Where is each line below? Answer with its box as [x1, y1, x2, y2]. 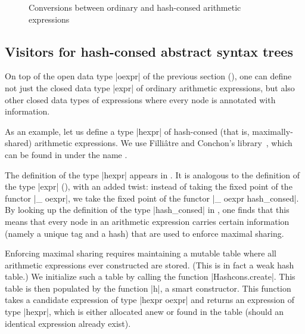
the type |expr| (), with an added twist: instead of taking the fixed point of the [5, 180, 292, 193]
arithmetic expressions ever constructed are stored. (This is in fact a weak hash [5, 258, 294, 271]
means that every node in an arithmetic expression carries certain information [5, 215, 290, 227]
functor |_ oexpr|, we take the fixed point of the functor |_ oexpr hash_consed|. [5, 191, 299, 204]
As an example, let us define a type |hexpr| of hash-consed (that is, [5, 125, 250, 137]
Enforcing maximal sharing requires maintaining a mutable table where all [5, 247, 276, 259]
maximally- [252, 125, 293, 137]
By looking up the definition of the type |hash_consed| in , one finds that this [5, 203, 290, 216]
